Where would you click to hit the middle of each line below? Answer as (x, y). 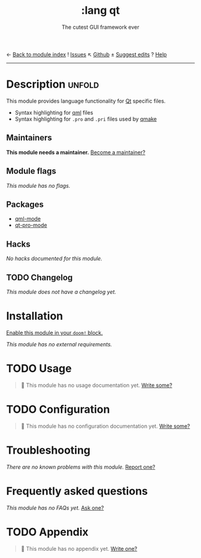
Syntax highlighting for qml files (54, 112)
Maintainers (29, 138)
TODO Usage (39, 369)
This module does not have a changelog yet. (61, 292)
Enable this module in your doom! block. (55, 332)
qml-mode (28, 219)
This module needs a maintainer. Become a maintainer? (76, 152)
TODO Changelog (39, 277)
